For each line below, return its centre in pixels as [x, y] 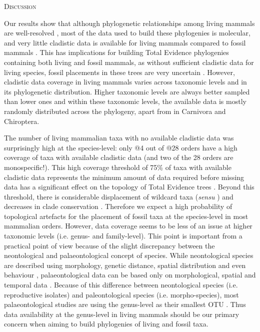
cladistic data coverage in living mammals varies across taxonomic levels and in [125, 82]
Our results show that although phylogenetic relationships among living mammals [129, 23]
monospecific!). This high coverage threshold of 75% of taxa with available [118, 167]
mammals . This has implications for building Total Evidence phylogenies [116, 52]
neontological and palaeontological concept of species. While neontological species [129, 255]
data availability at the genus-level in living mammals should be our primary [122, 314]
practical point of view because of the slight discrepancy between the [109, 245]
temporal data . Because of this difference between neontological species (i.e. [121, 285]
